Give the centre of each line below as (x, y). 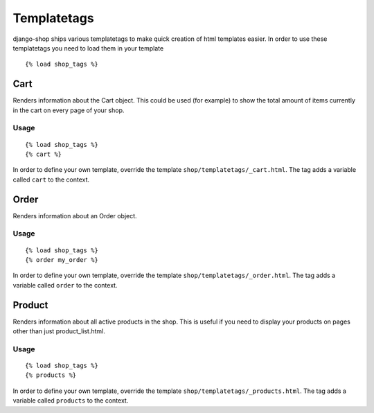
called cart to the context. (51, 179)
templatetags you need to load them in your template (88, 48)
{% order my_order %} (62, 260)
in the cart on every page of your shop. (69, 110)
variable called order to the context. (65, 285)
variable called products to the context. (71, 401)
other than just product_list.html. (59, 331)
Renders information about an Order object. (75, 216)
